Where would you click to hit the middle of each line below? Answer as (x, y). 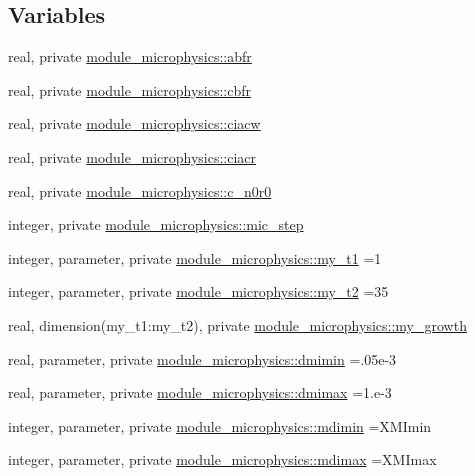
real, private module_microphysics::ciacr (132, 156)
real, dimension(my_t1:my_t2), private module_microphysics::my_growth (237, 324)
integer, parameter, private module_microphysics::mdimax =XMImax (222, 459)
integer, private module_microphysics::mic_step (156, 224)
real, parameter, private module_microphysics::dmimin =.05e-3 (202, 358)
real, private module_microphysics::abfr (130, 56)
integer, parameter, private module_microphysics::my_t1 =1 (195, 257)
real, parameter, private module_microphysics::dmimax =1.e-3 (200, 392)
